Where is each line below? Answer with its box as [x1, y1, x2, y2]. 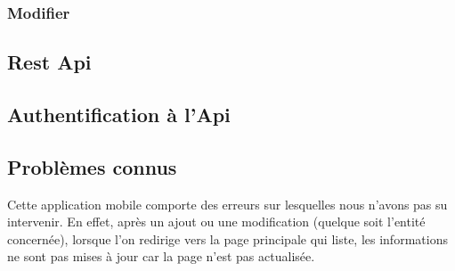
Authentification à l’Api [7, 101, 231, 128]
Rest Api [7, 48, 92, 76]
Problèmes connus [7, 152, 177, 180]
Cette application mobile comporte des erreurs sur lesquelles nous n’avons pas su [7, 194, 448, 213]
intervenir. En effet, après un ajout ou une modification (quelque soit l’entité [7, 212, 426, 231]
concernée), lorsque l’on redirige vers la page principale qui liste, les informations [7, 229, 448, 248]
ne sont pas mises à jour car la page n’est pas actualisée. [7, 247, 315, 266]
